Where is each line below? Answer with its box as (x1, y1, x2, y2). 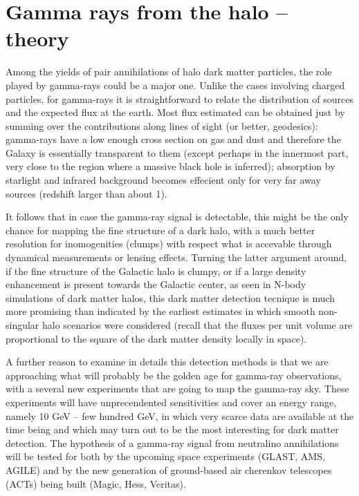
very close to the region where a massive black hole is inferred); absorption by (6, 159, 335, 173)
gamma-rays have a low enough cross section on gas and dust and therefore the (6, 132, 341, 146)
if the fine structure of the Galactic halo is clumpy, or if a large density (6, 263, 306, 278)
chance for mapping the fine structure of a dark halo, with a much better (6, 222, 315, 237)
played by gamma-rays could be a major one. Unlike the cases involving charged (6, 77, 345, 92)
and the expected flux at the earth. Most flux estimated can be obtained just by (6, 105, 345, 120)
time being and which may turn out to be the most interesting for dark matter (6, 422, 339, 437)
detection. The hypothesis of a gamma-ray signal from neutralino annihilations (6, 435, 339, 450)
